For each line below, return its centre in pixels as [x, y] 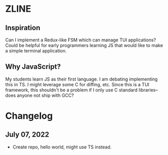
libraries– [148, 90]
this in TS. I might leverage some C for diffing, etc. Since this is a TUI [77, 84]
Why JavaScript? [33, 67]
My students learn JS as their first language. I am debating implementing [81, 79]
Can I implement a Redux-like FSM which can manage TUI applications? [81, 40]
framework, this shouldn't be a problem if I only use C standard [72, 90]
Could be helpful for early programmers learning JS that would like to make [84, 45]
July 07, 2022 [27, 135]
